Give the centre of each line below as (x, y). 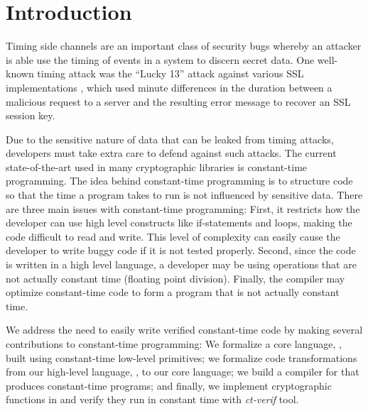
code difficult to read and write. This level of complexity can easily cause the (173, 236)
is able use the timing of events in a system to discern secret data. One (160, 59)
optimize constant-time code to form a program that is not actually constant (173, 292)
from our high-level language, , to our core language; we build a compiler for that (183, 372)
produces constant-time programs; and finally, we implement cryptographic (169, 385)
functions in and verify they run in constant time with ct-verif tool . (152, 399)
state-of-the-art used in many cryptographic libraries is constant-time (157, 166)
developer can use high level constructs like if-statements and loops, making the (179, 223)
